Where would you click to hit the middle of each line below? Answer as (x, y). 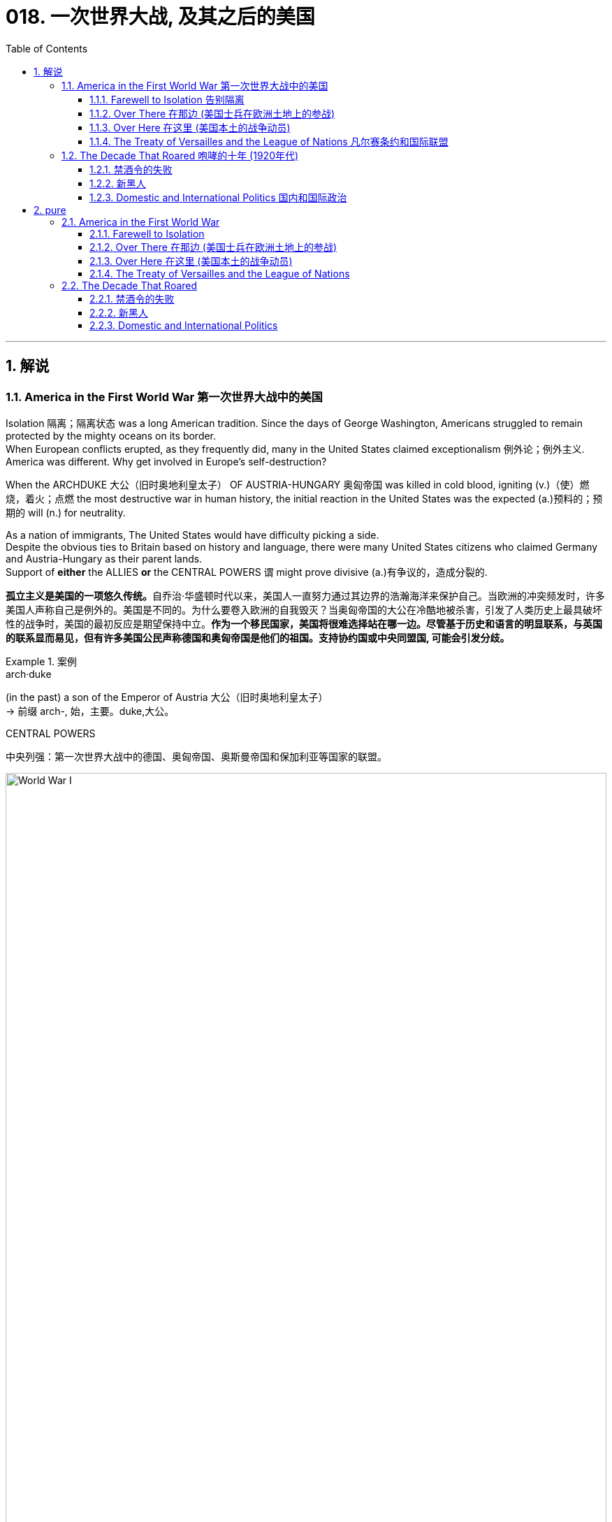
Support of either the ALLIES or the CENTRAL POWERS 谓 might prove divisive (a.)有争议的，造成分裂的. (247, 572)
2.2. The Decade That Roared (130, 285)
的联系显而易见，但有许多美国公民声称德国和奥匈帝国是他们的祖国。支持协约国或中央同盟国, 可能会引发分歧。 (258, 637)
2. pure (50, 210)
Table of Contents (47, 48)
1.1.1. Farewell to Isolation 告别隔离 (167, 99)
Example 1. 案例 (41, 661)
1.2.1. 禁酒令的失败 (131, 169)
